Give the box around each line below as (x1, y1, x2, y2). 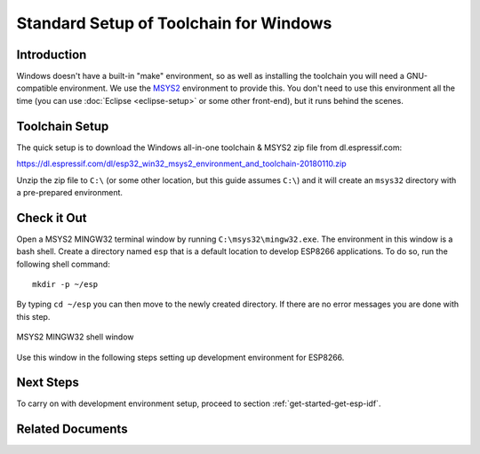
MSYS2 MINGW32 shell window (16, 331, 134, 342)
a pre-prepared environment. (16, 187, 124, 197)
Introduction (16, 47, 87, 62)
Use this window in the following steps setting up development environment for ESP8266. (16, 352, 345, 362)
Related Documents (16, 422, 128, 437)
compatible (16, 83, 58, 93)
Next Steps (16, 375, 79, 390)
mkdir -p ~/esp (32, 280, 99, 289)
